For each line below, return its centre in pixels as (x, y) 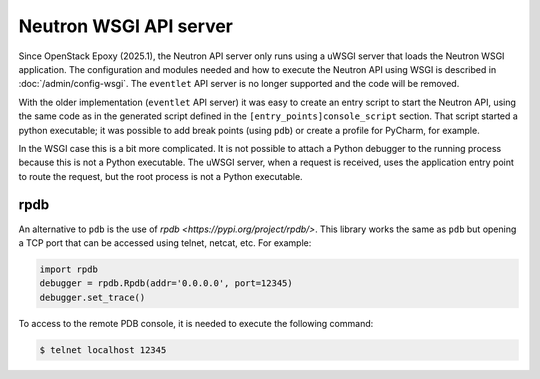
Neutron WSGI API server (126, 26)
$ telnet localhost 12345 (103, 349)
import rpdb (69, 269)
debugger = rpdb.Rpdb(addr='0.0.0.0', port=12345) (166, 283)
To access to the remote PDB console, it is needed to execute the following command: (196, 323)
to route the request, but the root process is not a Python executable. (161, 176)
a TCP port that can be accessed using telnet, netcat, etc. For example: (165, 242)
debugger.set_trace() (92, 297)
